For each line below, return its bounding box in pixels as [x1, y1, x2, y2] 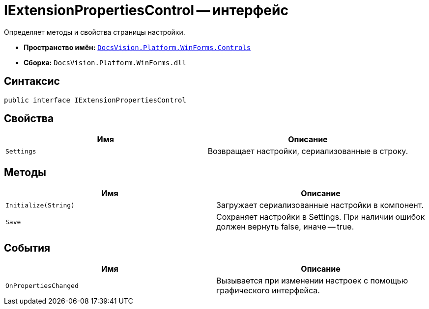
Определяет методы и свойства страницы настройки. [4, 27, 185, 36]
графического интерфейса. [216, 285, 320, 296]
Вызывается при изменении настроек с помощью [216, 276, 408, 286]
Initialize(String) [5, 201, 75, 209]
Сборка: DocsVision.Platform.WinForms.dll [24, 58, 186, 67]
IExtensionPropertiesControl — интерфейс [4, 2, 288, 19]
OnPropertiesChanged [5, 282, 79, 289]
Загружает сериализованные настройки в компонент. [216, 200, 424, 210]
